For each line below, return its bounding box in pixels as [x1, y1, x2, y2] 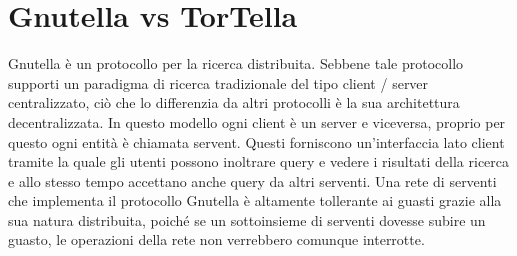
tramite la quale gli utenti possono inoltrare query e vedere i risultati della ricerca [8, 151, 510, 172]
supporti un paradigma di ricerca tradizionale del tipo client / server [8, 72, 429, 93]
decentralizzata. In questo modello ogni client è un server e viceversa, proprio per [8, 111, 506, 132]
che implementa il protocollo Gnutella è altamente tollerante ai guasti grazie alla [8, 190, 502, 211]
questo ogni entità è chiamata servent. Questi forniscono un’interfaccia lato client [8, 131, 505, 152]
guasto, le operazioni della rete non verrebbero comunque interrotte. [8, 229, 425, 250]
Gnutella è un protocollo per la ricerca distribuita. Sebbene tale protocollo [8, 53, 464, 74]
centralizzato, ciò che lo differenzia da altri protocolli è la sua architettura [8, 92, 460, 113]
